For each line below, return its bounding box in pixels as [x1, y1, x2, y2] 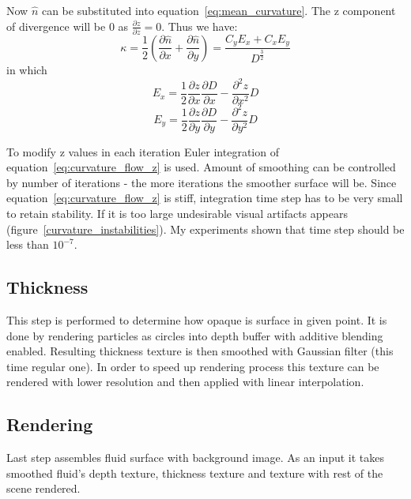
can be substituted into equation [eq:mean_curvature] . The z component [41, 2, 396, 18]
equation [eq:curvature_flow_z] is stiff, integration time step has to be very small [6, 189, 403, 206]
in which [6, 61, 47, 77]
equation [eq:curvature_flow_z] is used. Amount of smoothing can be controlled [6, 159, 396, 175]
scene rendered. [6, 480, 81, 497]
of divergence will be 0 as [6, 17, 129, 34]
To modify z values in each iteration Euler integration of [6, 143, 279, 159]
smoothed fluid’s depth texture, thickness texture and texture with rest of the [6, 464, 383, 481]
